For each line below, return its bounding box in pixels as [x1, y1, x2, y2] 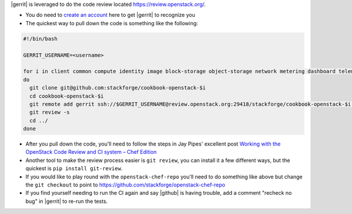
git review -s [29, 109, 70, 116]
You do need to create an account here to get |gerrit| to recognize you [25, 12, 195, 19]
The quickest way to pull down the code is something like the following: [25, 19, 198, 26]
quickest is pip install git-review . [25, 165, 123, 172]
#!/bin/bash [23, 35, 58, 42]
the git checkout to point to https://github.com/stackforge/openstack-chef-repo [25, 181, 225, 188]
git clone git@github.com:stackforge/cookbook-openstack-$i [29, 85, 206, 91]
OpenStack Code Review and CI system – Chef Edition [25, 149, 157, 156]
